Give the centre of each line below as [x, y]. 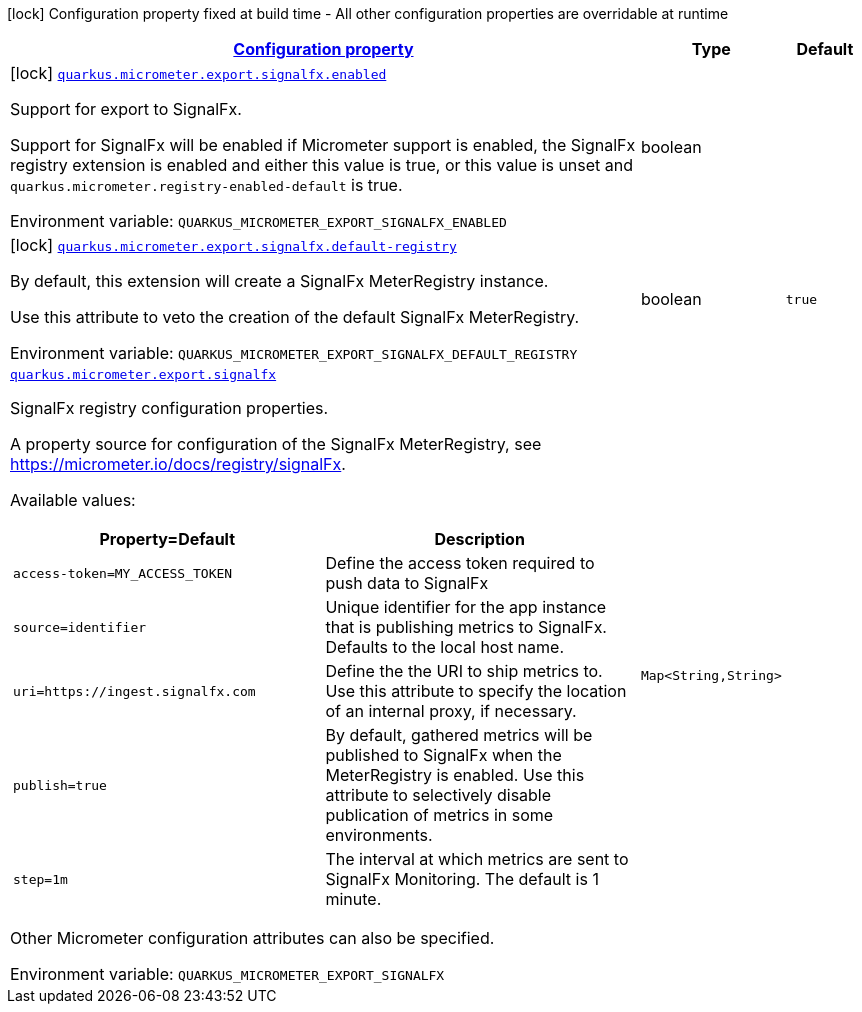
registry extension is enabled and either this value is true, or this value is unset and [322, 165]
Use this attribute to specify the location [476, 691]
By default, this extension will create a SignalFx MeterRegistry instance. [279, 281]
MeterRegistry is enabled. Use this [455, 775]
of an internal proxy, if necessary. [451, 711]
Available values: [73, 500]
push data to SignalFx [407, 583]
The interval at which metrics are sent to [477, 859]
